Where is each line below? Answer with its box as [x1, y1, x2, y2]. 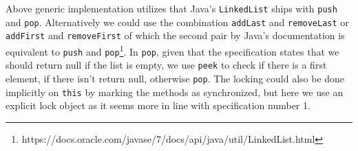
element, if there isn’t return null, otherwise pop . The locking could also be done [6, 71, 345, 85]
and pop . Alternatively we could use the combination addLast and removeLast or [6, 14, 349, 29]
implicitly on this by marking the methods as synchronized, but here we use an [6, 84, 344, 99]
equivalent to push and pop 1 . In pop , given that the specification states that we [6, 42, 339, 58]
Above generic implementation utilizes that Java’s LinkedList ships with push [6, 1, 337, 15]
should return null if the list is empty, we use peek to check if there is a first [6, 58, 327, 72]
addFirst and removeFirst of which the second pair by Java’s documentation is [6, 28, 345, 43]
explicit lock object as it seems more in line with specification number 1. [6, 98, 310, 113]
